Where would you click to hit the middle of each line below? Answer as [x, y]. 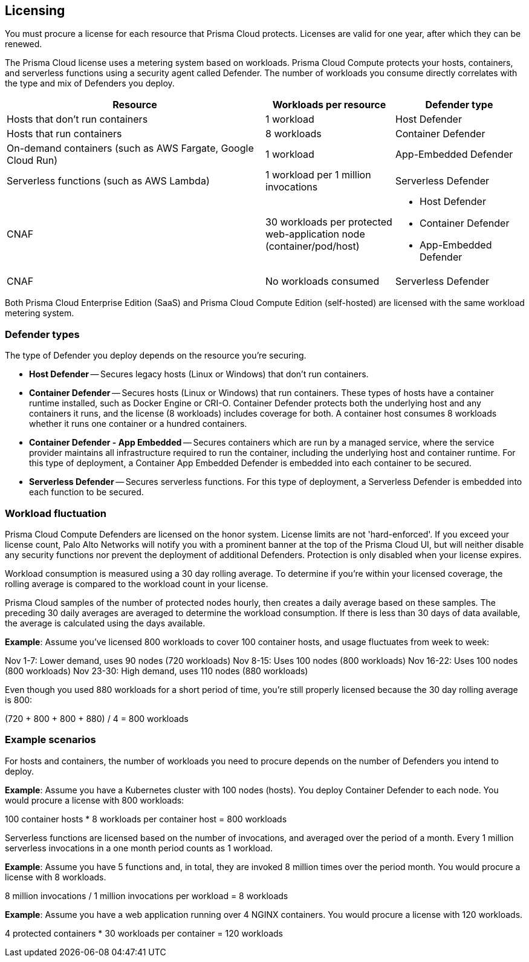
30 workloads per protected [329, 222]
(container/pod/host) [313, 246]
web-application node [315, 234]
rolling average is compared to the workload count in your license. [137, 583]
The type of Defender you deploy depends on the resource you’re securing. [156, 356]
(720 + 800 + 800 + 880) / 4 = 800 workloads [97, 718]
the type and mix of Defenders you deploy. [90, 83]
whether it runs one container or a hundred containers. [138, 424]
